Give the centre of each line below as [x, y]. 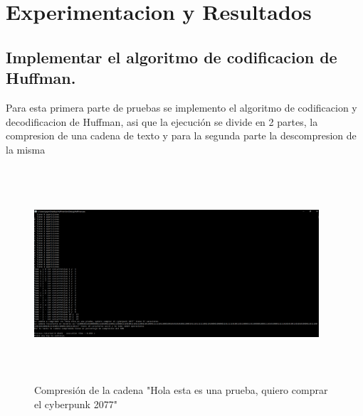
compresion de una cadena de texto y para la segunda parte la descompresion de [181, 135]
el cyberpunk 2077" [76, 404]
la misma [26, 149]
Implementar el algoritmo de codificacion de [172, 57]
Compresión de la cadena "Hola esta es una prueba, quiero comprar [181, 389]
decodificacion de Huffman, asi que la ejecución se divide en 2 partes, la [162, 121]
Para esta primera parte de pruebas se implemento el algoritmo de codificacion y [181, 107]
